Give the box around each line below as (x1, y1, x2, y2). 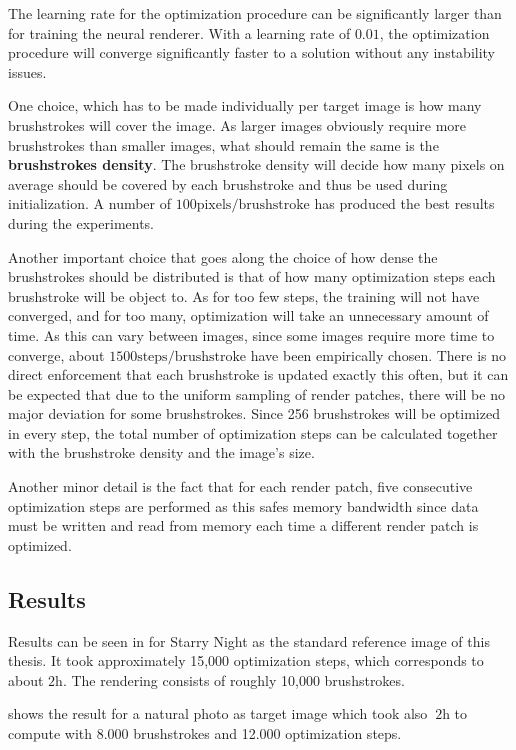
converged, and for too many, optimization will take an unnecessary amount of (8, 305, 489, 326)
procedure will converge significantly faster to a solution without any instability (8, 42, 496, 63)
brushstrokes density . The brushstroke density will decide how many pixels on (8, 154, 505, 175)
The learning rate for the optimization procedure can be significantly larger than (8, 3, 502, 23)
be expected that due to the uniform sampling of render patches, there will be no (8, 383, 505, 404)
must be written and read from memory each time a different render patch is (8, 515, 479, 536)
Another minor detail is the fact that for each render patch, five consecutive (8, 476, 473, 497)
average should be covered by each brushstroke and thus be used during (8, 173, 448, 194)
